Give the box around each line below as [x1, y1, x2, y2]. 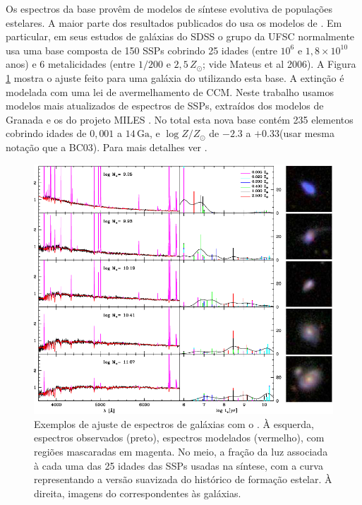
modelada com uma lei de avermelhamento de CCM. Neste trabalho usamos [6, 84, 334, 99]
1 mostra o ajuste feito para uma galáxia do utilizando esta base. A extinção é [6, 70, 344, 85]
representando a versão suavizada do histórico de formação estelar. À [34, 472, 332, 487]
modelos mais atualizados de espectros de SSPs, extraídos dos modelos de [6, 98, 324, 113]
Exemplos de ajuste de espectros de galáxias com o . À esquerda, [34, 416, 314, 431]
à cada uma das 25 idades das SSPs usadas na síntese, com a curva [34, 458, 323, 473]
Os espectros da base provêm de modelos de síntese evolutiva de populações [6, 1, 333, 16]
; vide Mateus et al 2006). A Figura [203, 57, 356, 71]
